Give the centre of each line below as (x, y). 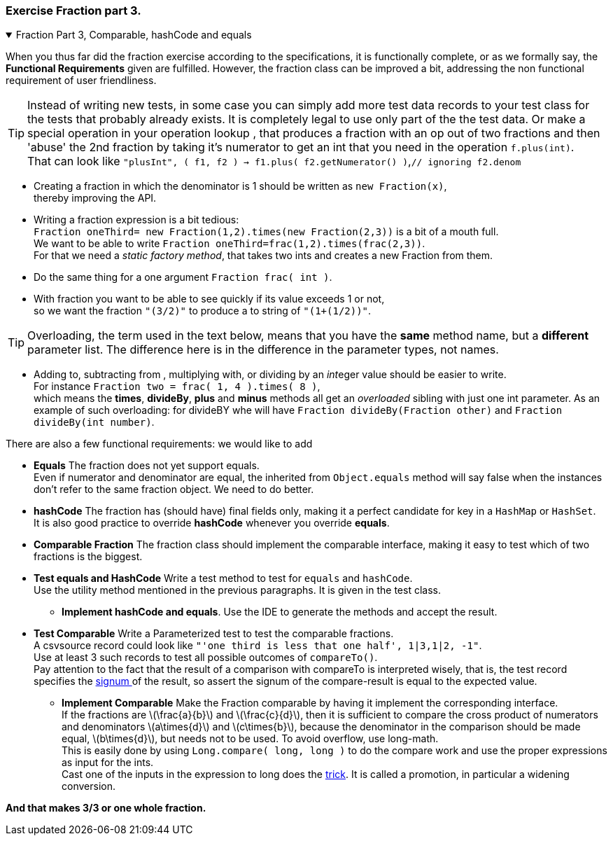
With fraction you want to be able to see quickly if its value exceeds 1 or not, (209, 299)
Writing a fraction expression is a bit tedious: (136, 220)
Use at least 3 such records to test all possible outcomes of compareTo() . (206, 658)
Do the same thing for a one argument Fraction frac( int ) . (183, 277)
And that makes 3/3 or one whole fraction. (106, 808)
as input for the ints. (108, 763)
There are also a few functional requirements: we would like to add (159, 444)
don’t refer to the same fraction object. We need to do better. (174, 489)
